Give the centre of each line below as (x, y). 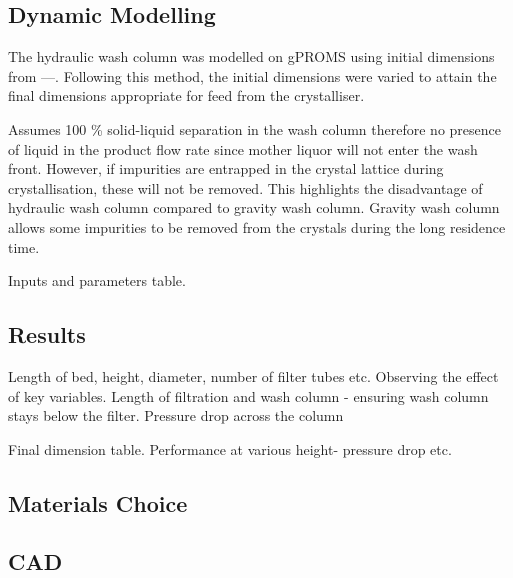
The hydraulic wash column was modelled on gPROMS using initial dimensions (251, 56)
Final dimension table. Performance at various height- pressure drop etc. (230, 448)
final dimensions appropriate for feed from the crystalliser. (186, 95)
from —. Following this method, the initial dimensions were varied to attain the (252, 75)
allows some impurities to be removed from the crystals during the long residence (257, 226)
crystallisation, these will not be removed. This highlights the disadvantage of (245, 187)
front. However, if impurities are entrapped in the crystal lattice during (226, 168)
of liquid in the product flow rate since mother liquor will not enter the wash (243, 148)
